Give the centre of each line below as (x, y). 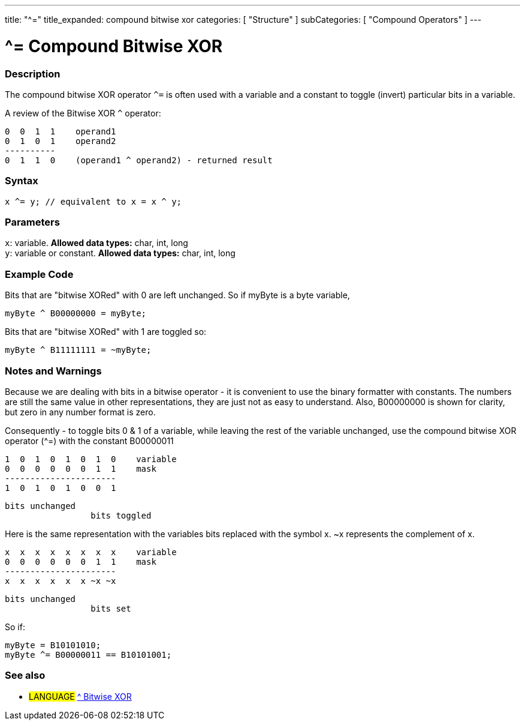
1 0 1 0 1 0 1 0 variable (91, 459)
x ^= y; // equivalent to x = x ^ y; (93, 201)
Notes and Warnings (53, 371)
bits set (111, 608)
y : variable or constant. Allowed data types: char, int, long (120, 253)
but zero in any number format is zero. (80, 412)
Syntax (22, 181)
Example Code (39, 274)
